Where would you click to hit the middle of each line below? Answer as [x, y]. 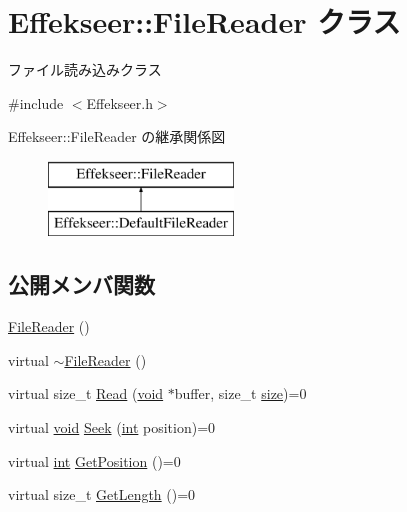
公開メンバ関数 [81, 284]
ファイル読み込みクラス [85, 69]
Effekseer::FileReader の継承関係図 [117, 136]
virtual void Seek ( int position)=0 [112, 427]
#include [36, 102]
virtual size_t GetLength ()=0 [102, 494]
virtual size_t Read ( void [86, 393]
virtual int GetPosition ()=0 [94, 460]
